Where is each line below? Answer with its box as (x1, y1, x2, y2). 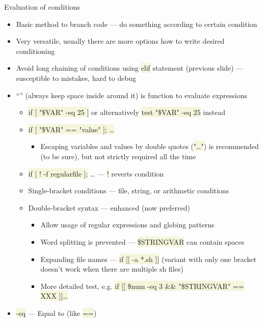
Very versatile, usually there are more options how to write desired (16, 36, 225, 46)
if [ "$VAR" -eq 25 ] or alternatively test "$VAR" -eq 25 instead (28, 107, 225, 118)
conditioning (16, 45, 55, 56)
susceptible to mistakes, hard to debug (16, 72, 137, 83)
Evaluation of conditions (4, 2, 80, 12)
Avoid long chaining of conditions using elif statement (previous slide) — (16, 63, 244, 73)
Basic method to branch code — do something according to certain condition (16, 18, 257, 29)
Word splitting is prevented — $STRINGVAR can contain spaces (40, 236, 245, 247)
